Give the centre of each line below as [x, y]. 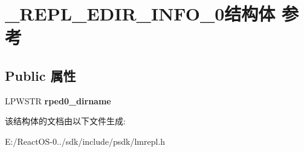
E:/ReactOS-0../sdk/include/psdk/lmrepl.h [85, 141]
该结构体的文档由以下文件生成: [65, 121]
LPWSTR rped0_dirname [58, 100]
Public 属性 [40, 75]
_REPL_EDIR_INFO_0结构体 [140, 14]
